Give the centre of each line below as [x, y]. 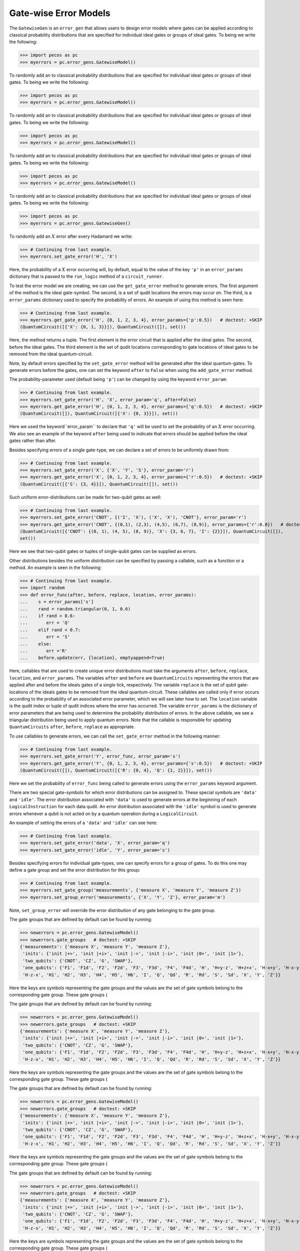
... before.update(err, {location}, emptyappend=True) [92, 658]
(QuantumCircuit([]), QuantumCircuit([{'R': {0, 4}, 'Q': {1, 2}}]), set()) [116, 770]
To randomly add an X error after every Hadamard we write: [71, 236]
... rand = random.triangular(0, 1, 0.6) [75, 609]
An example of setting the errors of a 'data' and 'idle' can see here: [83, 823]
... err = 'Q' [45, 623]
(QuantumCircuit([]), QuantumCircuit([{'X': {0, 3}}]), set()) [99, 414]
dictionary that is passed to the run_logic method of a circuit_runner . [86, 276]
